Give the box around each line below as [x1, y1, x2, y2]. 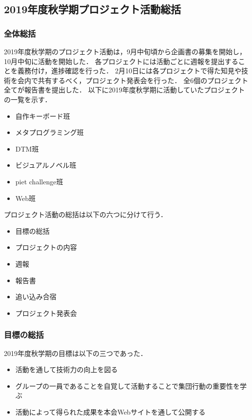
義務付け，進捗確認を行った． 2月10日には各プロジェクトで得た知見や [17, 66, 241, 76]
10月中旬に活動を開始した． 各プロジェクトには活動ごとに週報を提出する [4, 56, 238, 66]
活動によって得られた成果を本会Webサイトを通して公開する [15, 406, 206, 417]
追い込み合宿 [15, 291, 57, 302]
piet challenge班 [15, 176, 63, 186]
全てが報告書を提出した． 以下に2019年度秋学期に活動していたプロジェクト [4, 85, 245, 95]
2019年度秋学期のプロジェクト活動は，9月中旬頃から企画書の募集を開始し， [4, 46, 246, 56]
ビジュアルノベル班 [15, 160, 77, 170]
